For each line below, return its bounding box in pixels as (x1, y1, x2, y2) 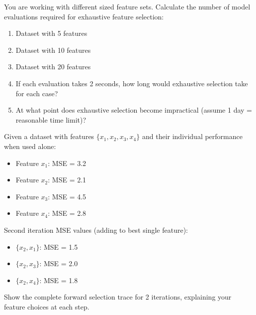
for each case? (15, 88, 58, 98)
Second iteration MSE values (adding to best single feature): (4, 224, 188, 235)
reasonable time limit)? (15, 114, 86, 125)
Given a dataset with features (4, 131, 94, 142)
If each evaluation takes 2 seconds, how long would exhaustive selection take (15, 78, 248, 88)
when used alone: (4, 141, 56, 151)
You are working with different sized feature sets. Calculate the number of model (4, 1, 251, 11)
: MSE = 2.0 (39, 258, 78, 269)
